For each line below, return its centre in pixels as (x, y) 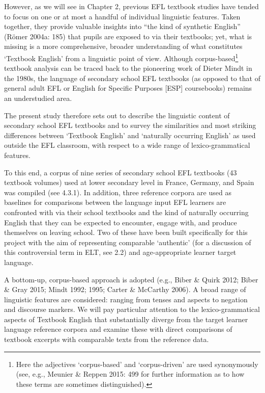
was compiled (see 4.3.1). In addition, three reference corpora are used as (118, 192)
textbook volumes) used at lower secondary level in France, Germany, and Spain (129, 182)
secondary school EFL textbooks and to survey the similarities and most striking (130, 125)
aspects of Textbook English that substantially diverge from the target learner (126, 319)
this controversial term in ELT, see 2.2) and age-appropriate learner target (120, 252)
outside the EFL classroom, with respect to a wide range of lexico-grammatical (127, 145)
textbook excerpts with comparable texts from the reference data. (107, 339)
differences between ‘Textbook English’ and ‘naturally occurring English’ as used (130, 135)
